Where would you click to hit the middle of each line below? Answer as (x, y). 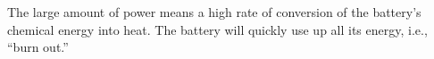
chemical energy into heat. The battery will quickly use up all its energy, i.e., (217, 29)
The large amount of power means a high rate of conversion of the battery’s (214, 12)
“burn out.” (38, 47)
